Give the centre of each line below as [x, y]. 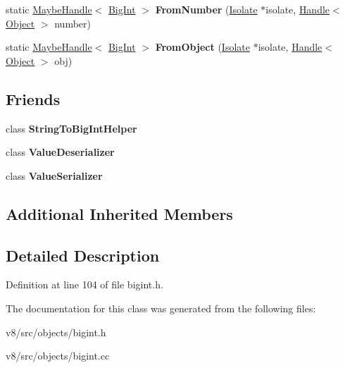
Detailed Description [83, 255]
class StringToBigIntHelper [71, 128]
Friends [33, 98]
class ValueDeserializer [60, 152]
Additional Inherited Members [119, 213]
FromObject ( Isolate [202, 47]
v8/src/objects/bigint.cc [58, 356]
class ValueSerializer [54, 175]
